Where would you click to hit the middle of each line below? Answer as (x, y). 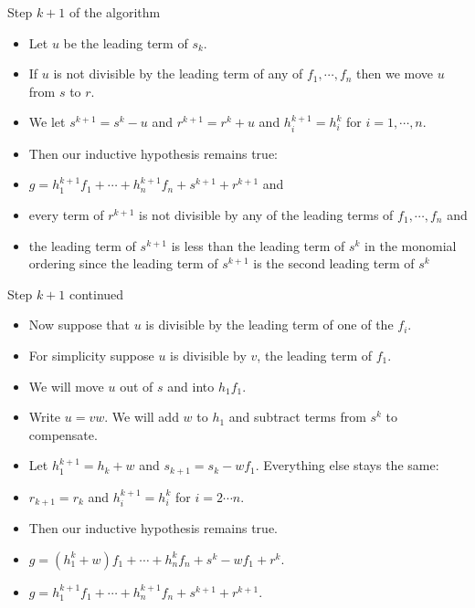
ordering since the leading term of (123, 263)
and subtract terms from (297, 417)
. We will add (142, 417)
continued (96, 294)
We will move (66, 386)
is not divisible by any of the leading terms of (266, 214)
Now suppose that (79, 325)
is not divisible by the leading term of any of (178, 73)
